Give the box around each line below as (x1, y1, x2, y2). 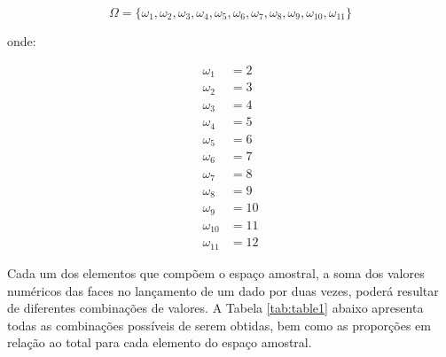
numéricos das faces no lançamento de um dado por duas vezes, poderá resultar (7, 281, 439, 299)
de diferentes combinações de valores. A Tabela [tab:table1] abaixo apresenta (7, 299, 424, 317)
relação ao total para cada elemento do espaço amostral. (7, 333, 312, 352)
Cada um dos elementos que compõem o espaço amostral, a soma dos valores (7, 263, 425, 282)
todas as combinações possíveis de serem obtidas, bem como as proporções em (7, 315, 431, 334)
